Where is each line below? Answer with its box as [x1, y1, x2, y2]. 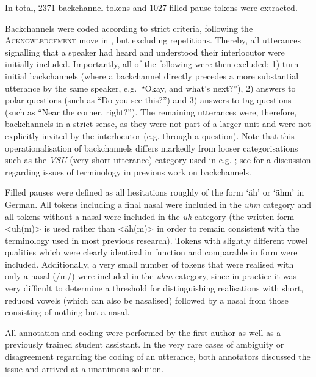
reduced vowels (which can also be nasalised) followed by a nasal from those [5, 293, 289, 306]
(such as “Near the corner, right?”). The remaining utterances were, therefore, [5, 105, 297, 118]
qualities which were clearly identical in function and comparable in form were [5, 246, 298, 258]
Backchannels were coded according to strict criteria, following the [5, 21, 253, 34]
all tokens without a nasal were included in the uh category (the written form [5, 210, 295, 222]
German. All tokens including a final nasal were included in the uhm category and [5, 197, 312, 210]
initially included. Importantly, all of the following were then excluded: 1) [5, 57, 280, 70]
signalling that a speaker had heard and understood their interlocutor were [5, 45, 285, 58]
